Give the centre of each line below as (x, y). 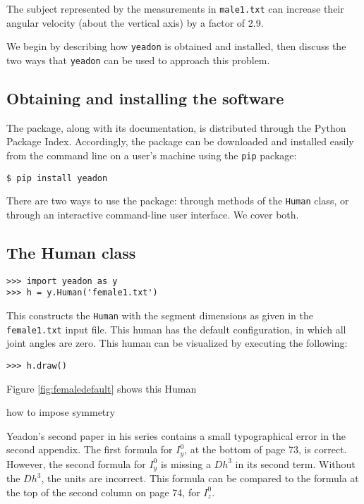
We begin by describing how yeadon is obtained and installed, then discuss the (176, 46)
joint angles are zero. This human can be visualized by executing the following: (177, 343)
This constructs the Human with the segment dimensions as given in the (160, 315)
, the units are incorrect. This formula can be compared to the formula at (200, 478)
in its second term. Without (295, 463)
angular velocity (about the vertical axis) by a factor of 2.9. (135, 22)
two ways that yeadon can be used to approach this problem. (138, 60)
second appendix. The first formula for (90, 449)
